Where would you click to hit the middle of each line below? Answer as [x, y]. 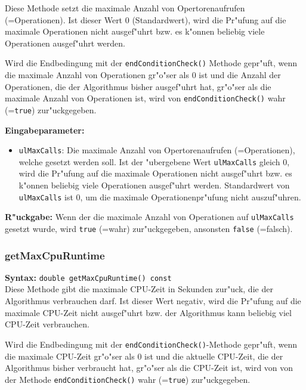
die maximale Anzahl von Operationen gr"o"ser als [97, 75]
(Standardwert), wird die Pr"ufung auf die [209, 19]
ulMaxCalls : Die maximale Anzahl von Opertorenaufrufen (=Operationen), [157, 150]
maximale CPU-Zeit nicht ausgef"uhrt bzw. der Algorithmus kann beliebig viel [148, 312]
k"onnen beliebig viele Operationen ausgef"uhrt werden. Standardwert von [154, 185]
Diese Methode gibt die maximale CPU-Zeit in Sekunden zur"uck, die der [139, 289]
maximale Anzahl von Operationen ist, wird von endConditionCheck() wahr [145, 98]
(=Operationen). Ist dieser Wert [64, 19]
